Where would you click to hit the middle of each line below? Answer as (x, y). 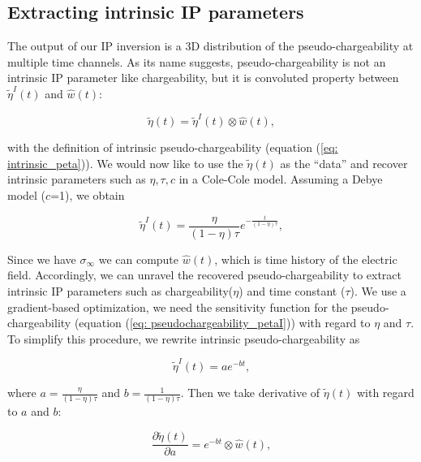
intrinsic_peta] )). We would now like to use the (125, 163)
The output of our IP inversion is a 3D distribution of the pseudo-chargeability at (210, 46)
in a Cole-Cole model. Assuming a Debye (281, 179)
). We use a (378, 290)
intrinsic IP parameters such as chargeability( (120, 290)
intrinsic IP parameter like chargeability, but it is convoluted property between (203, 78)
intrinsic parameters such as (77, 179)
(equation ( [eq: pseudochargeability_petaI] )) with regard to (222, 323)
